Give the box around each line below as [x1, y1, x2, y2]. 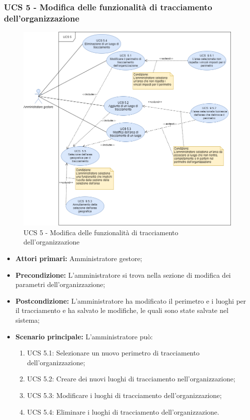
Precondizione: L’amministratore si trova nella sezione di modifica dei [15, 269, 231, 280]
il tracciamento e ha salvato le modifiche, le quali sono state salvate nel [15, 305, 228, 315]
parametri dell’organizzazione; [15, 279, 105, 289]
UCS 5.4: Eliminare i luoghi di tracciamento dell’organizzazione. [27, 406, 219, 417]
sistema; [15, 315, 40, 325]
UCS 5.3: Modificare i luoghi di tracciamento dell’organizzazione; [27, 390, 222, 400]
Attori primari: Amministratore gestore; [15, 253, 142, 264]
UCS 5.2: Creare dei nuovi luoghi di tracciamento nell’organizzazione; [27, 374, 235, 384]
